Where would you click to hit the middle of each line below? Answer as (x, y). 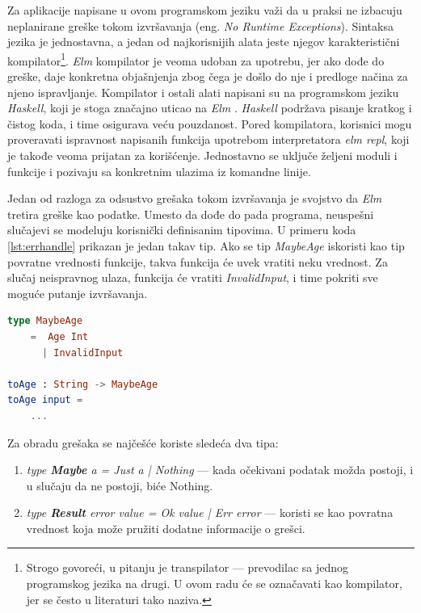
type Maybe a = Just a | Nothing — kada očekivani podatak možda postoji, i (220, 470)
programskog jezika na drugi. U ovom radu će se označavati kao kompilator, (214, 584)
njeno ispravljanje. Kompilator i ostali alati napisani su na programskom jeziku (203, 92)
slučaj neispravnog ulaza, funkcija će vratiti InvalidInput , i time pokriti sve (193, 277)
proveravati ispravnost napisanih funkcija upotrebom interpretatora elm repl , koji (208, 139)
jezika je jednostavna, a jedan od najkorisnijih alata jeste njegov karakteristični (204, 42)
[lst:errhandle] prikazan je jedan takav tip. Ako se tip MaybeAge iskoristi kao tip (206, 245)
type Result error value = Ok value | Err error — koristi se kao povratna (210, 512)
